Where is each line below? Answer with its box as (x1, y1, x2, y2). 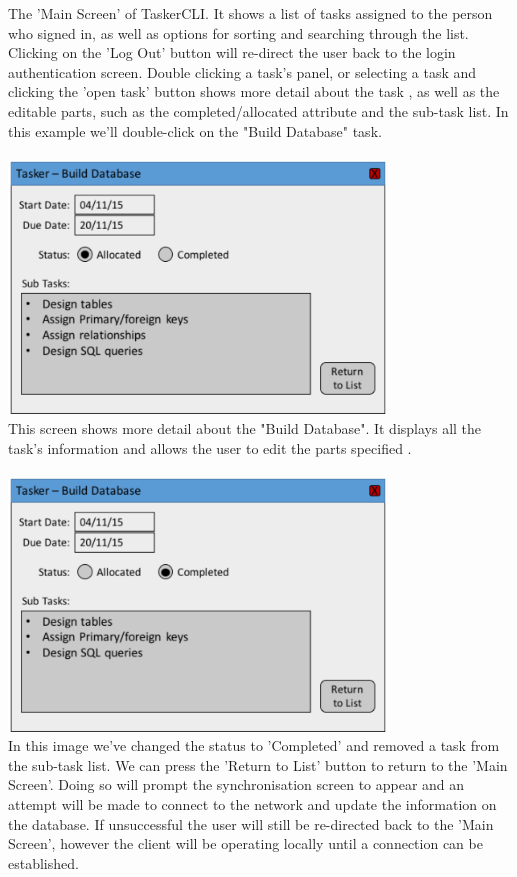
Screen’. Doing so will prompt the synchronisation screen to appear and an (8, 774, 465, 795)
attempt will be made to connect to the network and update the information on (8, 793, 497, 814)
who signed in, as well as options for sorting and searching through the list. (8, 22, 469, 43)
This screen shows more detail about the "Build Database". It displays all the (8, 418, 482, 439)
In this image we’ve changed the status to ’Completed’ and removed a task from (8, 735, 500, 756)
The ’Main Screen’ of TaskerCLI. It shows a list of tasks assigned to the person (8, 3, 493, 23)
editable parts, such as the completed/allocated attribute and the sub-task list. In (8, 100, 509, 121)
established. (8, 852, 79, 873)
